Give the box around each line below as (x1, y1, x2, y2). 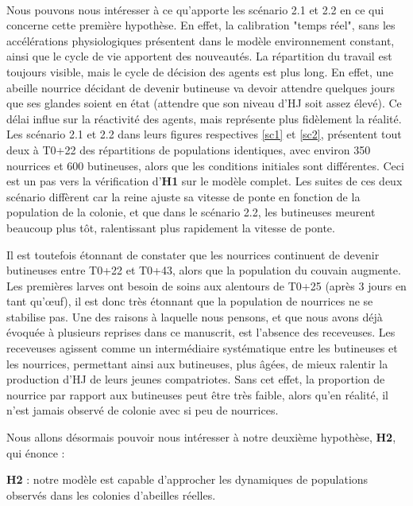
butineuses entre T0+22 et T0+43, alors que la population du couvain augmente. (6, 262, 401, 278)
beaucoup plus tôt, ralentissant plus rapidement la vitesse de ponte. (6, 219, 335, 235)
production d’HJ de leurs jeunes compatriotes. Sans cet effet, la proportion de (6, 371, 385, 387)
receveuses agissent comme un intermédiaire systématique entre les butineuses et (6, 340, 398, 356)
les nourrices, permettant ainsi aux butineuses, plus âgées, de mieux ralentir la (6, 355, 388, 372)
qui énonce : (6, 444, 65, 461)
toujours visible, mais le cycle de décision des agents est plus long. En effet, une (6, 63, 394, 80)
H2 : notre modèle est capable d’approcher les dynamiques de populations (6, 471, 369, 488)
